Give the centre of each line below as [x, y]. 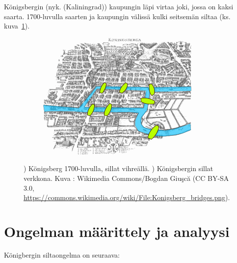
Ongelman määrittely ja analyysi [117, 231]
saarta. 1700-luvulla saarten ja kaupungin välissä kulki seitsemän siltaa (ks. [117, 16]
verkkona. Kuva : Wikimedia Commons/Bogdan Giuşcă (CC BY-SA [126, 178]
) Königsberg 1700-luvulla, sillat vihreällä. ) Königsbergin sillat [118, 168]
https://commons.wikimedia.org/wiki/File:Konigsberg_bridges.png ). [127, 197]
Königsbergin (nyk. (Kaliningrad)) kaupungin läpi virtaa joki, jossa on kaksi [119, 6]
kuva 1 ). [17, 26]
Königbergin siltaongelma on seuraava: [62, 254]
